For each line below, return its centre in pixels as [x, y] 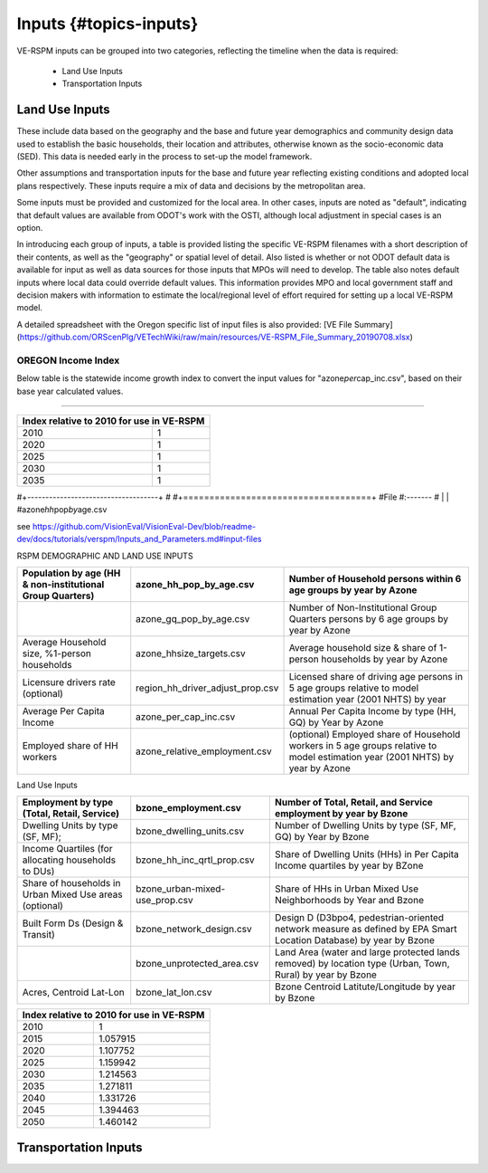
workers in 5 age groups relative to [363, 745]
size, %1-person [57, 653]
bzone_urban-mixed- [181, 889]
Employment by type [68, 803]
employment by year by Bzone [341, 814]
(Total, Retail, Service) [71, 814]
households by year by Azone [385, 659]
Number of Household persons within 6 [375, 578]
